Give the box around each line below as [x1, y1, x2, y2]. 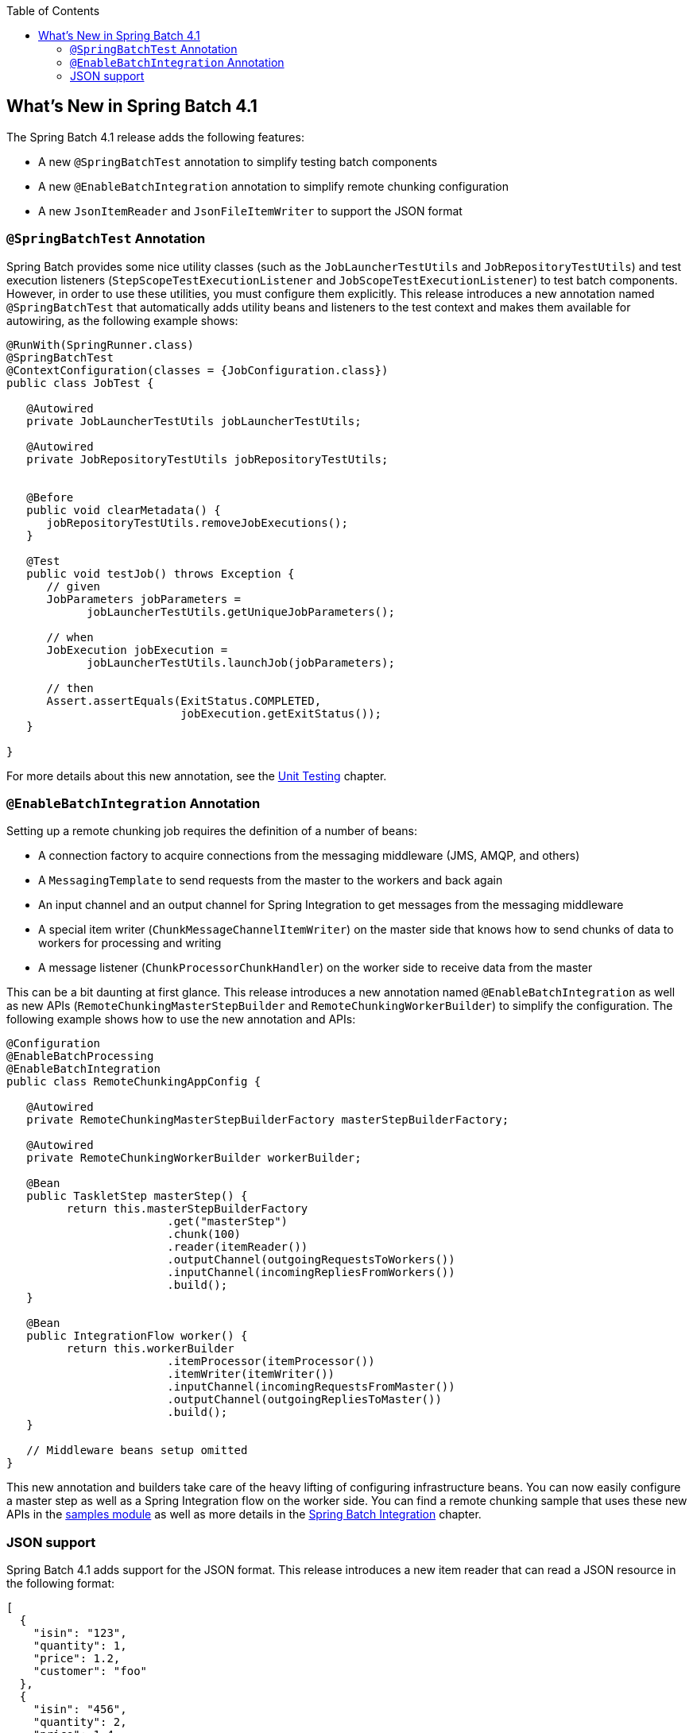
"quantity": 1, [33, 1639, 127, 1653]
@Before [26, 490, 74, 504]
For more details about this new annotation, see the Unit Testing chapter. [6, 768, 387, 783]
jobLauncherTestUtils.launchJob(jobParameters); [87, 656, 395, 669]
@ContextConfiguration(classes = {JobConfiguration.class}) [6, 363, 389, 377]
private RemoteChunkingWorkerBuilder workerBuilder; [26, 1151, 362, 1165]
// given [46, 579, 101, 593]
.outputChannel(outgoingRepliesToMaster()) [167, 1393, 442, 1406]
